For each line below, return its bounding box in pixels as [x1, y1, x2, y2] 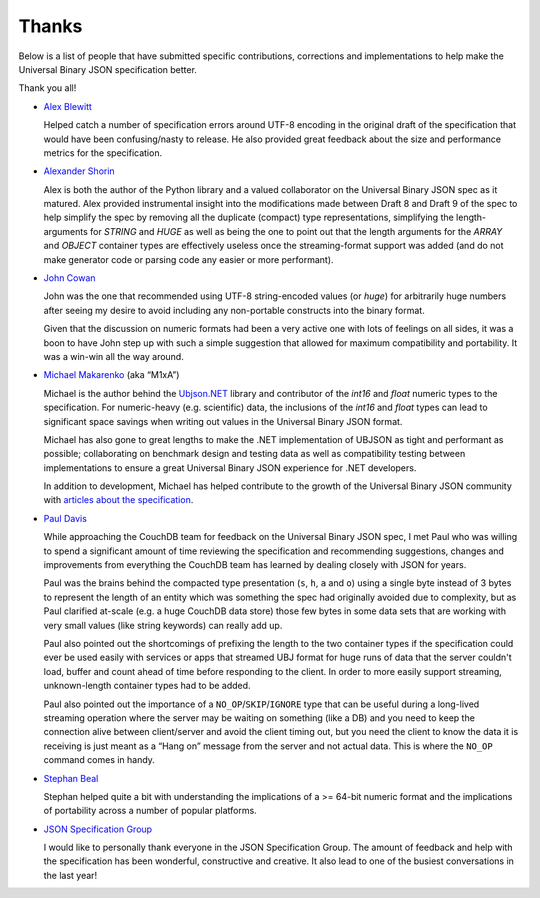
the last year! [43, 869, 98, 881]
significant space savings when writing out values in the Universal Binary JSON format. [43, 415, 403, 427]
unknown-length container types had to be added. [43, 680, 251, 692]
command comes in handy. [43, 754, 155, 766]
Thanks [18, 15, 83, 37]
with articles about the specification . [43, 494, 194, 506]
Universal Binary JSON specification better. [18, 63, 197, 75]
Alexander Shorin [43, 165, 115, 177]
